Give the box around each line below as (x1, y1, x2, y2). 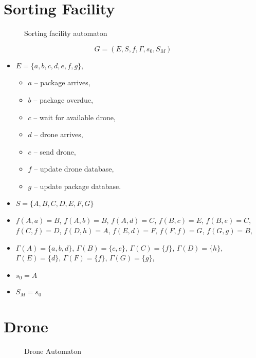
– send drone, (33, 146, 76, 157)
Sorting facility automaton (24, 28, 107, 39)
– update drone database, (34, 163, 114, 174)
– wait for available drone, (33, 111, 116, 122)
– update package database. (33, 180, 121, 191)
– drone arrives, (34, 129, 83, 140)
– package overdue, (33, 94, 93, 105)
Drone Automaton (24, 345, 82, 356)
